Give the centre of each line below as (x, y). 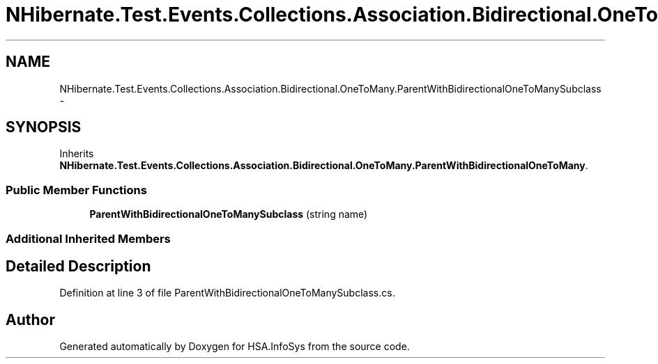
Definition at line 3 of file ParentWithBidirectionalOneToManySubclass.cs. (227, 293)
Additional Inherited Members (88, 238)
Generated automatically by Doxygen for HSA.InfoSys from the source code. (235, 347)
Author (30, 319)
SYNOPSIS (44, 127)
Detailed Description (78, 266)
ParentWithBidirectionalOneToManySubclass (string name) (229, 214)
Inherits (77, 154)
